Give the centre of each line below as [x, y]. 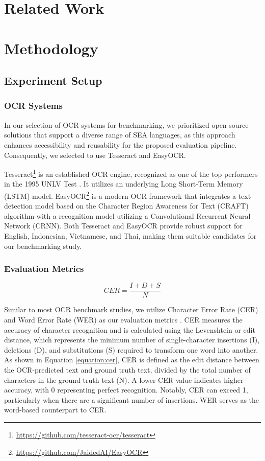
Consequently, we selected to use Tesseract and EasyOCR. [95, 155]
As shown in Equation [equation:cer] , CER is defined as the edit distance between [132, 360]
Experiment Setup [53, 80]
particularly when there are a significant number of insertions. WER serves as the [132, 399]
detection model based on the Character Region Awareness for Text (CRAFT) [126, 206]
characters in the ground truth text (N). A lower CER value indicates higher [124, 379]
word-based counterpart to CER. [55, 410]
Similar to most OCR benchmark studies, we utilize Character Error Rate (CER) [131, 309]
